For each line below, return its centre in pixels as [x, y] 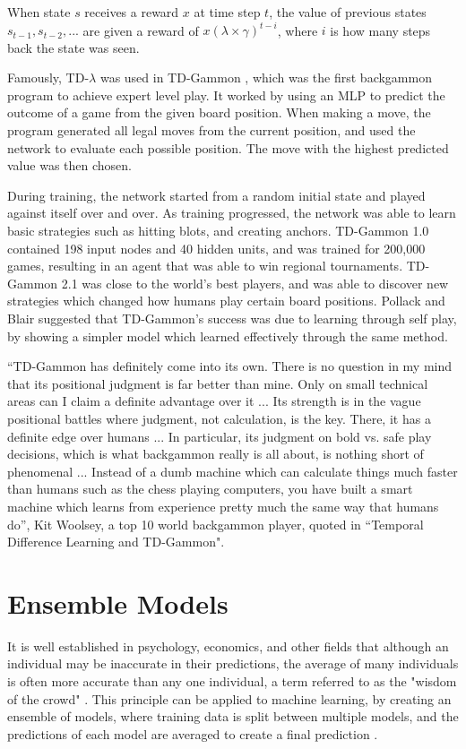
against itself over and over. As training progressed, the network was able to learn [232, 213]
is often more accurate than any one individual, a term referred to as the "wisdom [232, 681]
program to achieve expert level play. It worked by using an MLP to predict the [226, 95]
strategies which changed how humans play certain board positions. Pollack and [226, 301]
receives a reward [132, 12]
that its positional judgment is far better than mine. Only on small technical [218, 383]
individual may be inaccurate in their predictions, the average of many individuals [233, 663]
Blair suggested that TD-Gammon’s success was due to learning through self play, [232, 318]
